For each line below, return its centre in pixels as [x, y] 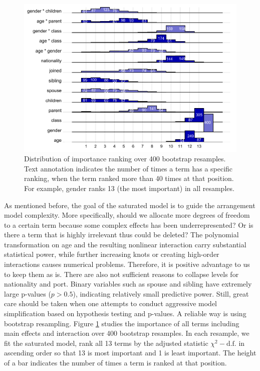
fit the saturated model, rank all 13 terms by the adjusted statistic [106, 343]
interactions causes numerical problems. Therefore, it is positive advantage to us [127, 264]
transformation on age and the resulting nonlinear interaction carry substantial [125, 244]
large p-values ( [28, 293]
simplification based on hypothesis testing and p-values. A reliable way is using [125, 313]
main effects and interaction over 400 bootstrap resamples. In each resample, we [127, 333]
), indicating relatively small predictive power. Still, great [161, 293]
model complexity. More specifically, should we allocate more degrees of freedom [127, 215]
